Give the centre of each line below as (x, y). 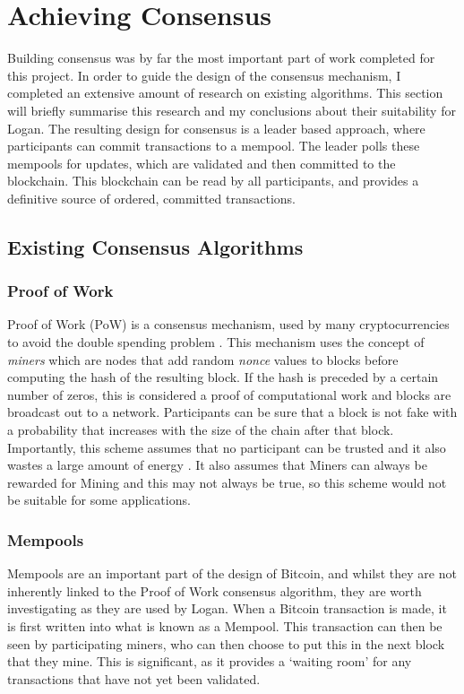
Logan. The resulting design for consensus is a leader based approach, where (216, 128)
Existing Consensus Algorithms (155, 246)
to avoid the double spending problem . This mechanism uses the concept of (216, 342)
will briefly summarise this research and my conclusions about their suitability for (232, 110)
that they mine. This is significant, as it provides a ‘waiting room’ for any (210, 661)
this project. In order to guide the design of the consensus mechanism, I (204, 75)
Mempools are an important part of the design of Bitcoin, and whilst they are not (232, 573)
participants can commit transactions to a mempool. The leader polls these (214, 146)
